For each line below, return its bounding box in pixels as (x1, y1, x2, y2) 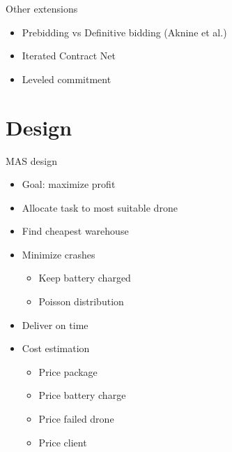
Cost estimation (22, 341, 90, 356)
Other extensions (6, 1, 78, 15)
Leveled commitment (22, 71, 111, 86)
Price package (38, 364, 98, 379)
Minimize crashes (22, 247, 95, 261)
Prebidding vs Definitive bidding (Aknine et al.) (22, 24, 227, 39)
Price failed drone (38, 411, 114, 426)
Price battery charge (38, 388, 126, 402)
